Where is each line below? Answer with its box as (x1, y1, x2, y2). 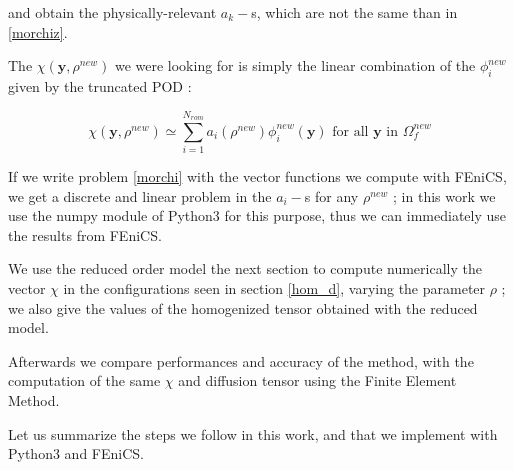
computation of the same (8, 370, 161, 391)
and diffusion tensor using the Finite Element (178, 370, 457, 391)
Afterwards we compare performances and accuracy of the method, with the (8, 350, 474, 371)
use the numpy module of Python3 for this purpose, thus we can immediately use (8, 205, 507, 226)
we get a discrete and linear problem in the (8, 185, 272, 206)
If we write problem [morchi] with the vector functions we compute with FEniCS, (8, 166, 507, 187)
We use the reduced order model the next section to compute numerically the (8, 258, 482, 279)
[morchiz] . (8, 21, 68, 42)
